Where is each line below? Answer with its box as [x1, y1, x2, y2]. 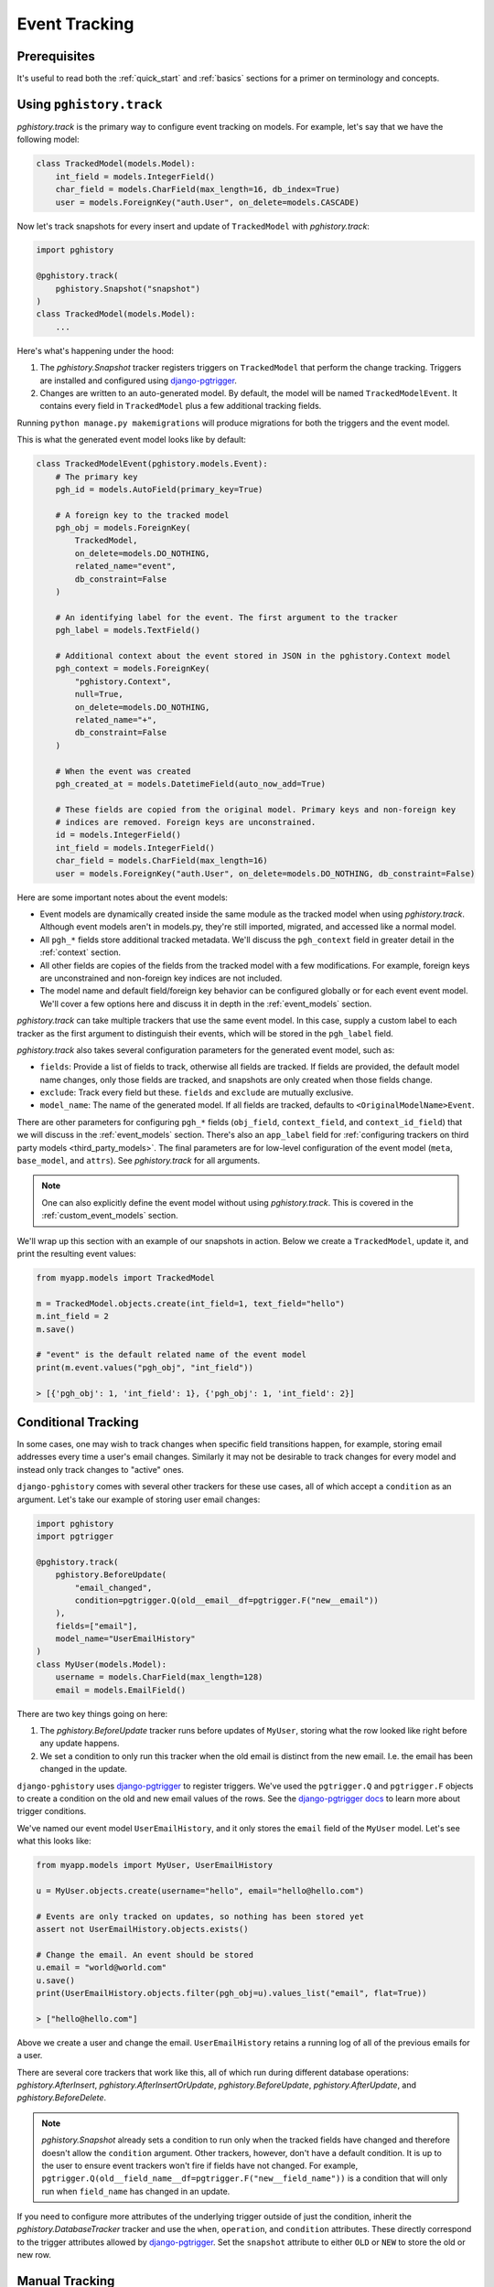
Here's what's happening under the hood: [16, 345, 174, 356]
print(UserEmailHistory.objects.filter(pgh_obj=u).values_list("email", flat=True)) [36, 1988, 427, 1999]
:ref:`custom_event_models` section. [41, 1210, 178, 1221]
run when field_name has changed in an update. [41, 2185, 231, 2196]
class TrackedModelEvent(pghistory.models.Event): [36, 458, 269, 469]
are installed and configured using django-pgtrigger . [39, 375, 238, 386]
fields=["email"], [55, 1620, 138, 1631]
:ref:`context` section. [39, 947, 122, 958]
